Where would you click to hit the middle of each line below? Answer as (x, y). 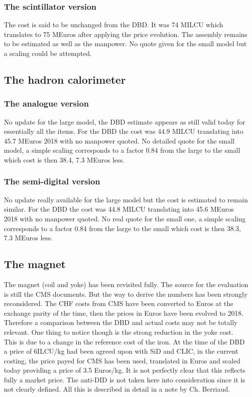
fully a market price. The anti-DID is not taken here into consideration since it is (125, 379)
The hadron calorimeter (65, 79)
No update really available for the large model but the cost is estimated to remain (126, 199)
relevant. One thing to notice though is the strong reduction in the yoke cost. (119, 332)
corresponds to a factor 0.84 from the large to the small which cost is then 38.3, (123, 228)
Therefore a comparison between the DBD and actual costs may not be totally (121, 322)
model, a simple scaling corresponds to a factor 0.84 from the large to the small (122, 150)
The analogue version (46, 103)
